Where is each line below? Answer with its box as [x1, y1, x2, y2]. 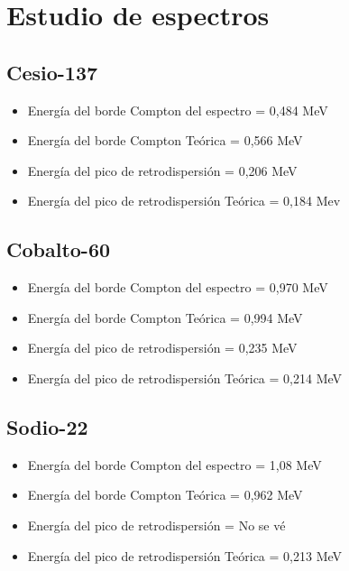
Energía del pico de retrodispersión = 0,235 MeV [27, 338, 298, 357]
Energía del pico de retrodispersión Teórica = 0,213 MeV [27, 546, 343, 565]
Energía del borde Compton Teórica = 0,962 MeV [27, 485, 303, 504]
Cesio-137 [6, 58, 98, 86]
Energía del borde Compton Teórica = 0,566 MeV [27, 131, 303, 150]
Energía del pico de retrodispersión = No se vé [27, 515, 286, 534]
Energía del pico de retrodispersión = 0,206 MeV [27, 161, 298, 180]
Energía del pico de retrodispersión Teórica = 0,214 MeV [27, 368, 343, 387]
